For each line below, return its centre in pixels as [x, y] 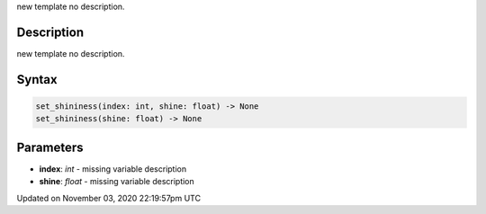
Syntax [37, 80]
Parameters [50, 147]
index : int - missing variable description [113, 169]
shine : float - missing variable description [117, 182]
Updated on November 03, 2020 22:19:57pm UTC [109, 198]
